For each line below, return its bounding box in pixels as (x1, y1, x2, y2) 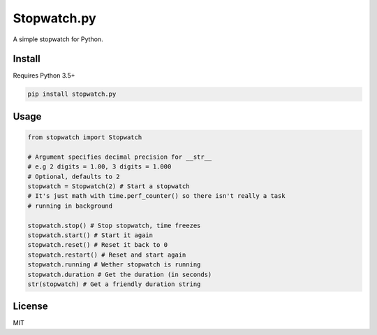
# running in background (27, 201, 113, 210)
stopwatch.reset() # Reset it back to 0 (27, 241, 168, 249)
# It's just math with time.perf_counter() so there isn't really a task (27, 192, 286, 200)
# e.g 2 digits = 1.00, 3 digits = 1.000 (27, 163, 172, 171)
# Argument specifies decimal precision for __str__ (27, 152, 212, 161)
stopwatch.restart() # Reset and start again (27, 250, 186, 259)
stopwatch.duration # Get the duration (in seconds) (27, 270, 212, 278)
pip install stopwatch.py (27, 90, 117, 98)
